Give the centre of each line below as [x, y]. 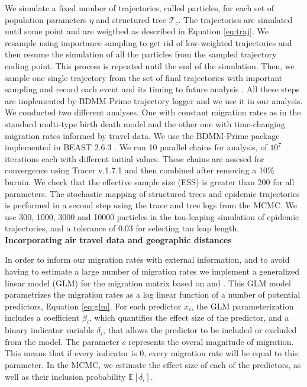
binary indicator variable [50, 330]
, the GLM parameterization [243, 306]
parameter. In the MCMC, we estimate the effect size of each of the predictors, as [153, 365]
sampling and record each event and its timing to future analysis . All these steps [152, 89]
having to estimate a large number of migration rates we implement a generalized [152, 271]
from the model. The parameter [62, 341]
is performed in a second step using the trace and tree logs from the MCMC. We [151, 205]
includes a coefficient [42, 317]
